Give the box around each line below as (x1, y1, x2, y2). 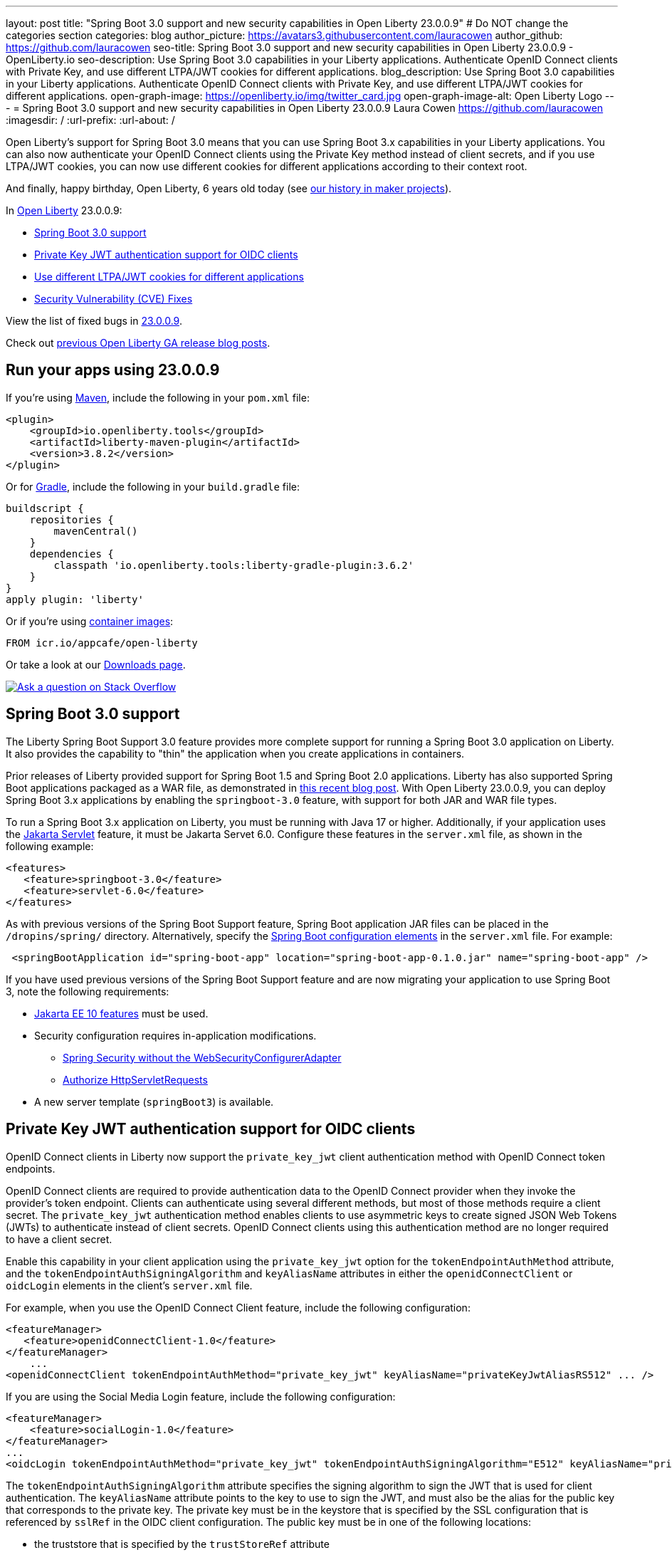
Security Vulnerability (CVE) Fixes (34, 293, 193, 305)
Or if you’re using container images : (6, 614, 174, 627)
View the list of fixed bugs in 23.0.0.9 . (6, 315, 182, 327)
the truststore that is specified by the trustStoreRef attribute (34, 1537, 330, 1550)
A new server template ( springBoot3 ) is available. (34, 1095, 274, 1108)
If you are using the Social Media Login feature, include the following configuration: (6, 1390, 396, 1403)
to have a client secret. (6, 1232, 112, 1245)
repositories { (29, 513, 114, 525)
